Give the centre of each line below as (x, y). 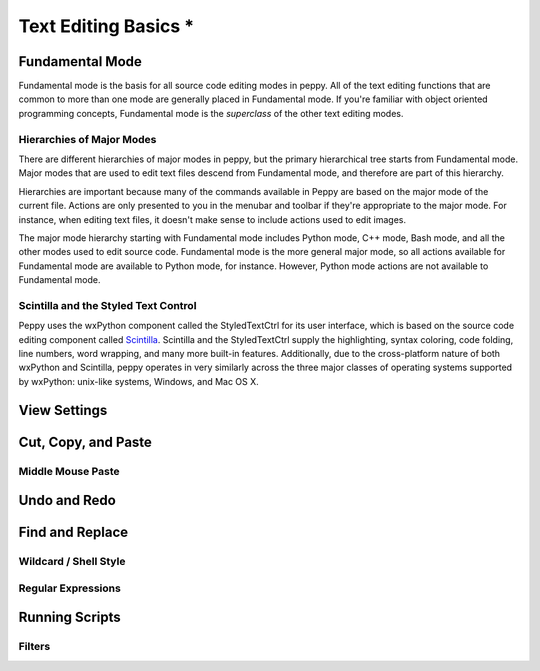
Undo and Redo (67, 500)
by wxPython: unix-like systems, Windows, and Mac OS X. (138, 381)
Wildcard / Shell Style (72, 562)
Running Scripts (69, 617)
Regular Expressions (70, 588)
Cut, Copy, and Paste (85, 441)
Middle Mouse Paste (69, 471)
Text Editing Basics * (106, 26)
